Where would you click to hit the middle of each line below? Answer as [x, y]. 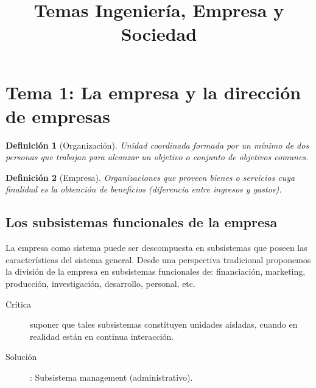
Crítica [19, 304]
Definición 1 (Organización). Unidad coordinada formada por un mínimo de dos [157, 145]
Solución [21, 357]
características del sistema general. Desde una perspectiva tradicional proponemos [158, 259]
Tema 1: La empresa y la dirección [153, 92]
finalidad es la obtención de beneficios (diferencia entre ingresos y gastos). [144, 189]
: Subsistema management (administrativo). [111, 377]
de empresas [58, 115]
